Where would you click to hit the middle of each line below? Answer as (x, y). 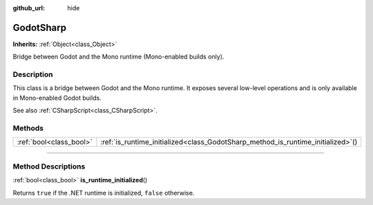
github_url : (29, 8)
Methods (28, 128)
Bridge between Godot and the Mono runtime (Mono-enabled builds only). (118, 57)
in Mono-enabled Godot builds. (57, 98)
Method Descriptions (49, 166)
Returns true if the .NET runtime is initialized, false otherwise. (104, 193)
